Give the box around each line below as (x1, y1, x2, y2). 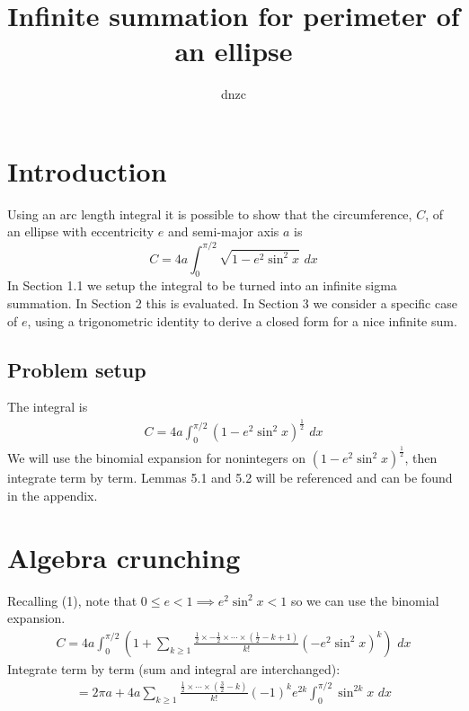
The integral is (7, 397, 88, 416)
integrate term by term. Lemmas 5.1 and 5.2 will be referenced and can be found (7, 468, 453, 487)
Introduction (7, 152, 167, 189)
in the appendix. (7, 486, 98, 505)
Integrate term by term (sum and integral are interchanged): (7, 659, 341, 678)
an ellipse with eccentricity (7, 222, 155, 241)
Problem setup (7, 355, 146, 383)
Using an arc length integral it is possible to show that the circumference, (7, 204, 412, 223)
